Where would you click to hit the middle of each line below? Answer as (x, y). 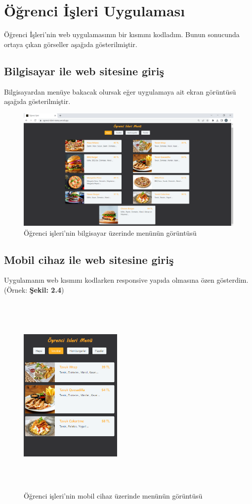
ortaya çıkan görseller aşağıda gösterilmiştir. (71, 44)
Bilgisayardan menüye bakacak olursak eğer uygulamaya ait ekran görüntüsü (120, 91)
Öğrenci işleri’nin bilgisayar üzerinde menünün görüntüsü (110, 232)
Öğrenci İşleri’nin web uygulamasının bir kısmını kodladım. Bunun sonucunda (122, 34)
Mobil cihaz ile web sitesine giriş (89, 259)
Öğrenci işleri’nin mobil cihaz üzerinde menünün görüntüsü (113, 496)
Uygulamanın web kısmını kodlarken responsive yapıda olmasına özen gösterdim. (126, 280)
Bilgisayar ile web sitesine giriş (84, 71)
